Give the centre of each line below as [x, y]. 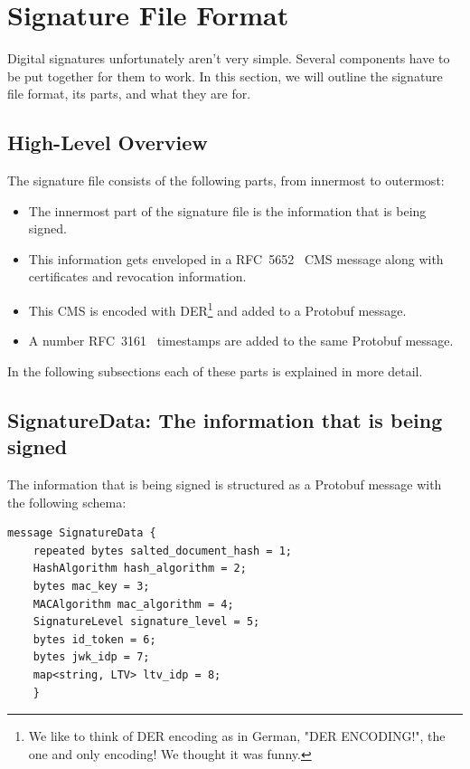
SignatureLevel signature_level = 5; [146, 622]
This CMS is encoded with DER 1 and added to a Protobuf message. [217, 309]
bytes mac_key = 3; [91, 587]
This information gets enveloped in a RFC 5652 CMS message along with [236, 258]
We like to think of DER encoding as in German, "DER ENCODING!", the [237, 736]
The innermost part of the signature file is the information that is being [227, 210]
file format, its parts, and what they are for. [129, 94]
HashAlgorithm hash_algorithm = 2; [140, 569]
